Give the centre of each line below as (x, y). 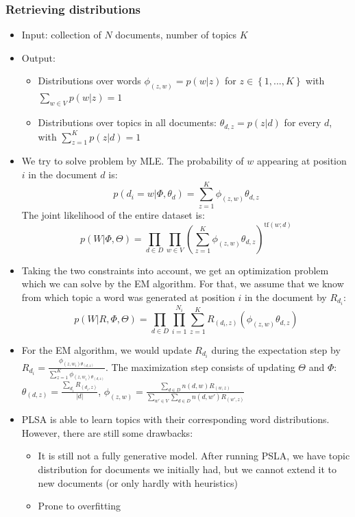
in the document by (285, 297)
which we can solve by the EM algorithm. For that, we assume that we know (183, 284)
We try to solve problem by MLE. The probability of (133, 161)
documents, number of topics (176, 35)
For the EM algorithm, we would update (107, 349)
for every (303, 122)
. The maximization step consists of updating (200, 366)
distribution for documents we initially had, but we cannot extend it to (187, 469)
